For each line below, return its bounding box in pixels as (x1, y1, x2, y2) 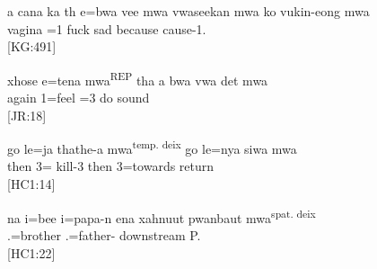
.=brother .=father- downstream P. (7, 225, 201, 244)
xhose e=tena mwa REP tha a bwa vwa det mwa (7, 67, 268, 89)
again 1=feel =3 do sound (7, 88, 150, 107)
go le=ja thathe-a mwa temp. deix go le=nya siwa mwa (7, 137, 297, 157)
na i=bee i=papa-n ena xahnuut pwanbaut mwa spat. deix (7, 205, 316, 227)
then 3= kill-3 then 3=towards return (7, 157, 215, 175)
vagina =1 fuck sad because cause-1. (7, 19, 206, 38)
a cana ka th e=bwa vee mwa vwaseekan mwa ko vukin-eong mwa (7, 2, 370, 20)
